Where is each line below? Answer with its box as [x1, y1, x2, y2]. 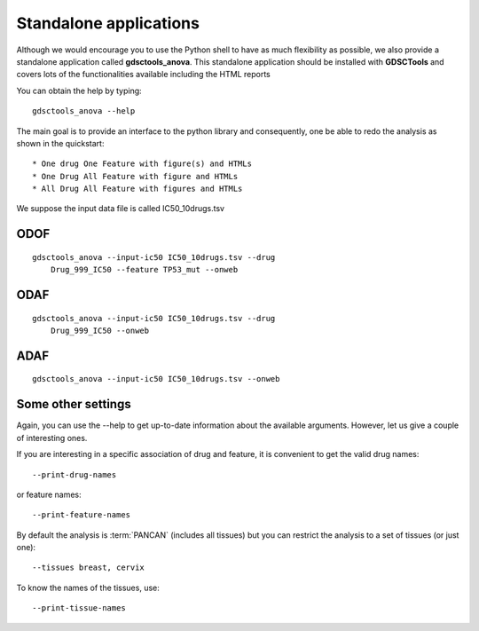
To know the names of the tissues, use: [16, 582, 160, 593]
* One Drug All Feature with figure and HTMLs [32, 171, 239, 181]
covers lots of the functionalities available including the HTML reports [16, 69, 271, 80]
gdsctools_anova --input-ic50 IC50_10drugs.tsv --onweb [32, 374, 280, 384]
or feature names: [16, 489, 82, 500]
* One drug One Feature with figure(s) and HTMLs [32, 159, 253, 169]
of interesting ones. [16, 432, 88, 443]
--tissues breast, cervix [32, 563, 145, 572]
